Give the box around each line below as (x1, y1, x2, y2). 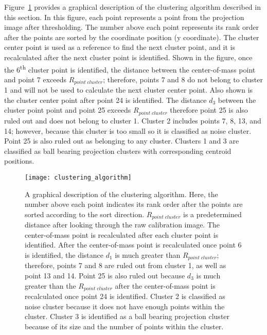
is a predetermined (183, 208, 242, 219)
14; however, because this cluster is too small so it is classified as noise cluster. (4, 125, 252, 136)
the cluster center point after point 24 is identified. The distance (4, 94, 207, 105)
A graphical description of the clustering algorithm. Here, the (25, 188, 218, 199)
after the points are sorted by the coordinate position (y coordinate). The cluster (4, 31, 259, 42)
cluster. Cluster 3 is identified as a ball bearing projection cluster (25, 311, 230, 322)
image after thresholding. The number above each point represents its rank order (4, 22, 259, 32)
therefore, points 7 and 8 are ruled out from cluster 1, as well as (25, 260, 226, 271)
